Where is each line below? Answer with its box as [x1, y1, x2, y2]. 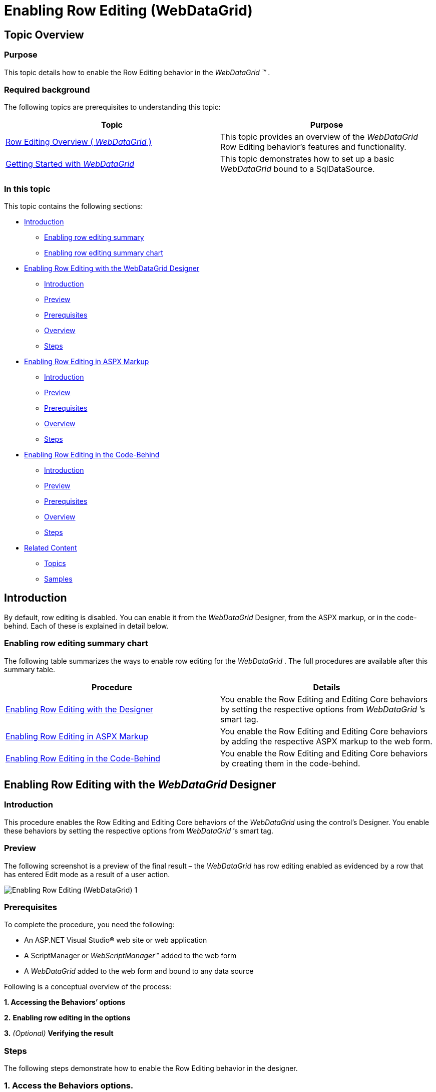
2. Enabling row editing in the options [4, 1013, 131, 1022]
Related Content [24, 543, 77, 553]
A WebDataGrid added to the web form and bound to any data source [24, 967, 254, 976]
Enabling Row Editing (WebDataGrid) [4, 2, 253, 19]
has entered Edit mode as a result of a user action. [4, 870, 170, 879]
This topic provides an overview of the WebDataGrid [220, 132, 418, 142]
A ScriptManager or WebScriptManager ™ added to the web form [24, 951, 237, 960]
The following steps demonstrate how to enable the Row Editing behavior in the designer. [4, 1064, 298, 1073]
